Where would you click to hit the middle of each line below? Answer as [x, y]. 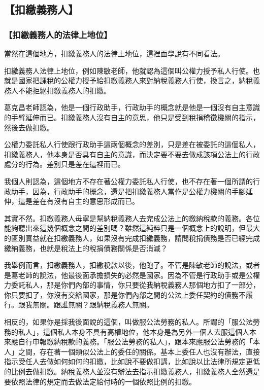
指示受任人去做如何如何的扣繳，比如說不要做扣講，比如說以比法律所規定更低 [132, 361]
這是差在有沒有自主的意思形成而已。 [78, 201]
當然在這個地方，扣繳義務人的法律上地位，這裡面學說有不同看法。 [114, 53]
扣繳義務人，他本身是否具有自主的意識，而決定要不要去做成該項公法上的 [125, 154]
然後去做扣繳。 [29, 127]
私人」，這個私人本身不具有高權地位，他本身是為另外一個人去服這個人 [134, 331]
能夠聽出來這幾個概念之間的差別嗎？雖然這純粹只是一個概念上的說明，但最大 [132, 228]
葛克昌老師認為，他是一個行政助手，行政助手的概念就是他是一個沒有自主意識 [132, 107]
